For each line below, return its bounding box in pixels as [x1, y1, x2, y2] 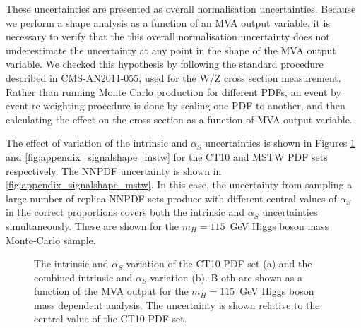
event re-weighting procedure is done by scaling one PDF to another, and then [6, 98, 345, 113]
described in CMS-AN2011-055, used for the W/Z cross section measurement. [6, 70, 341, 85]
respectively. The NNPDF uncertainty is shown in [6, 163, 222, 178]
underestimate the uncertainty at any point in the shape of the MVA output [6, 42, 336, 57]
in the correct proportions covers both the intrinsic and [6, 205, 245, 219]
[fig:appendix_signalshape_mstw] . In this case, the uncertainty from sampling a [6, 177, 353, 192]
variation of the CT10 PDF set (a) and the [126, 256, 312, 271]
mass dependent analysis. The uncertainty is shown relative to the [34, 297, 320, 312]
